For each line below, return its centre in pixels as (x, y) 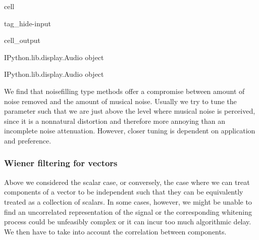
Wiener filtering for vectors (61, 163)
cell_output (22, 40)
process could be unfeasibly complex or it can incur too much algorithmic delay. (128, 222)
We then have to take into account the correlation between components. (115, 231)
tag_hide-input (28, 23)
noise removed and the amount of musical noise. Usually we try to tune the (120, 101)
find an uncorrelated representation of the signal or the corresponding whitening (128, 211)
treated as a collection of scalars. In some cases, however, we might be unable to (128, 201)
